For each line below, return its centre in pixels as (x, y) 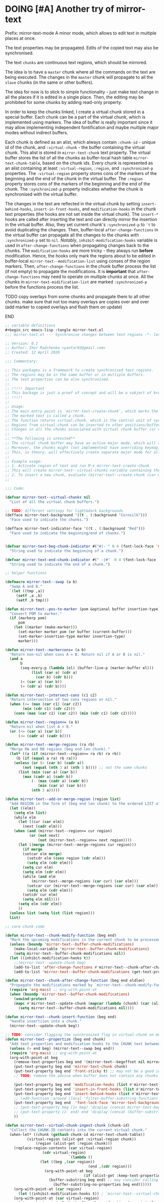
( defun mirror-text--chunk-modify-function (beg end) (61, 935)
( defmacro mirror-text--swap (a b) (41, 582)
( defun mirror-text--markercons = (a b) (46, 650)
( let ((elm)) (23, 808)
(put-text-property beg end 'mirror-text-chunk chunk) (71, 1067)
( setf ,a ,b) (29, 596)
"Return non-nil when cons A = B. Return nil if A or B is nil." (77, 654)
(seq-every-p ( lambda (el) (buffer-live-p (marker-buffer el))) (87, 668)
